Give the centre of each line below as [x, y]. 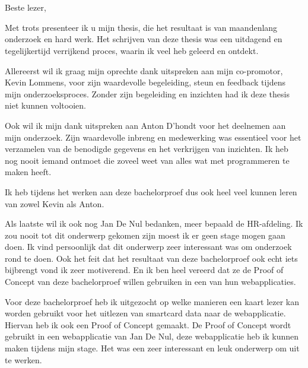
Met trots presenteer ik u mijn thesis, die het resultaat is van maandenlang [141, 27]
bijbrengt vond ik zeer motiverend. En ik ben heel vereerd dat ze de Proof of [144, 270]
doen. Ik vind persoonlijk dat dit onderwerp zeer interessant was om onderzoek [148, 247]
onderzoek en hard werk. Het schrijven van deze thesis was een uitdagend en [144, 39]
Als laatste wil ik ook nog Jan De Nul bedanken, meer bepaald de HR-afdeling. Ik [154, 223]
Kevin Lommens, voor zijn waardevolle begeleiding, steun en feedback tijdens [145, 82]
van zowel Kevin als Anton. [55, 203]
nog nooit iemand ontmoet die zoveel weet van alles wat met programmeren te [147, 160]
